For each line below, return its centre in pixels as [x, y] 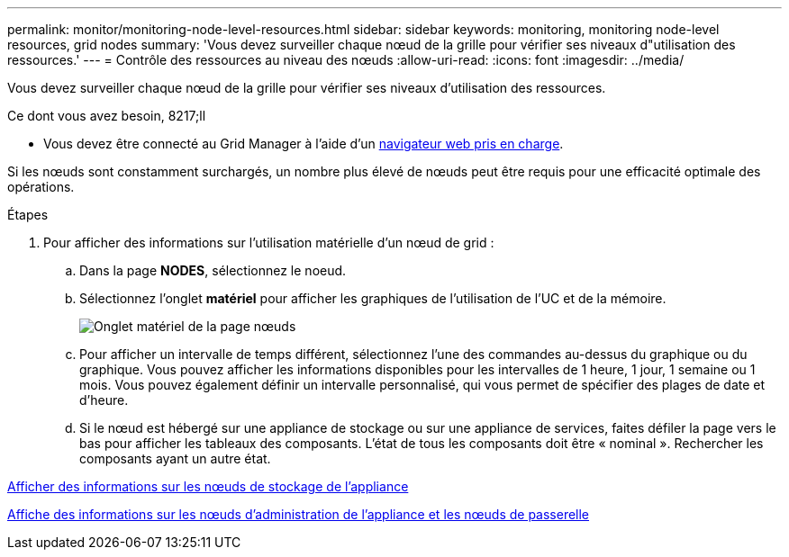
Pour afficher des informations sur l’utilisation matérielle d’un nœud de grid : [269, 243]
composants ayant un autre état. [175, 458]
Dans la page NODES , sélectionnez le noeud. [213, 270]
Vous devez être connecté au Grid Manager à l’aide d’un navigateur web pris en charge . [304, 144]
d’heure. [104, 400]
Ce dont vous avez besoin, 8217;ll [107, 116]
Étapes [28, 215]
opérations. [41, 187]
